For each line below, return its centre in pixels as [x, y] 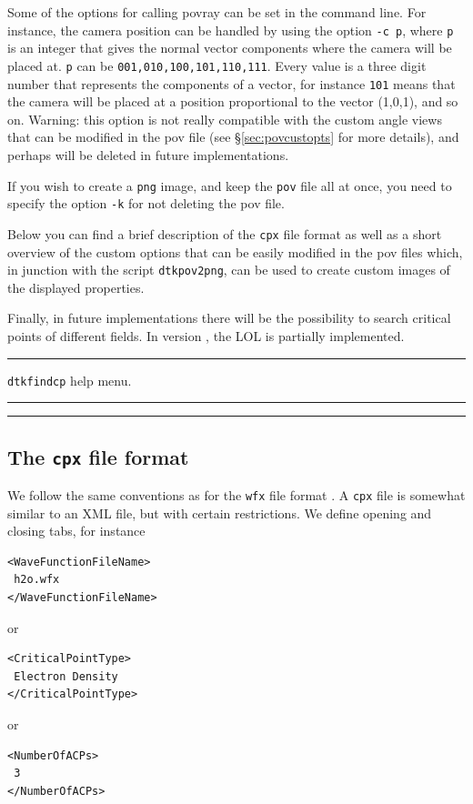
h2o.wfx [37, 580]
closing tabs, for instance [76, 531]
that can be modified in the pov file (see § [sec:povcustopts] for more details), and [233, 137]
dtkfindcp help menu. [70, 380]
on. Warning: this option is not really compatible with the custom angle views [225, 119]
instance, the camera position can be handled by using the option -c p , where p [231, 30]
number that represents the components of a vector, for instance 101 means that [231, 83]
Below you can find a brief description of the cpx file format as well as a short [225, 233]
